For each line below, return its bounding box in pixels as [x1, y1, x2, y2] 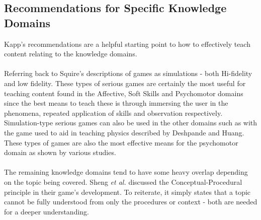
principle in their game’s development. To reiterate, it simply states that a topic [4, 186, 251, 197]
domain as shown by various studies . [4, 147, 116, 158]
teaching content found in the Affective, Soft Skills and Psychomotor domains [4, 88, 243, 98]
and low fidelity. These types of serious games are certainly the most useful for [4, 78, 246, 88]
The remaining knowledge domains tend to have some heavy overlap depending [4, 167, 248, 177]
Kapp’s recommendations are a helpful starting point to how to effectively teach [4, 38, 250, 49]
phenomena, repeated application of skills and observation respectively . [4, 107, 223, 118]
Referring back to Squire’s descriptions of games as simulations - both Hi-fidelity [4, 68, 252, 79]
